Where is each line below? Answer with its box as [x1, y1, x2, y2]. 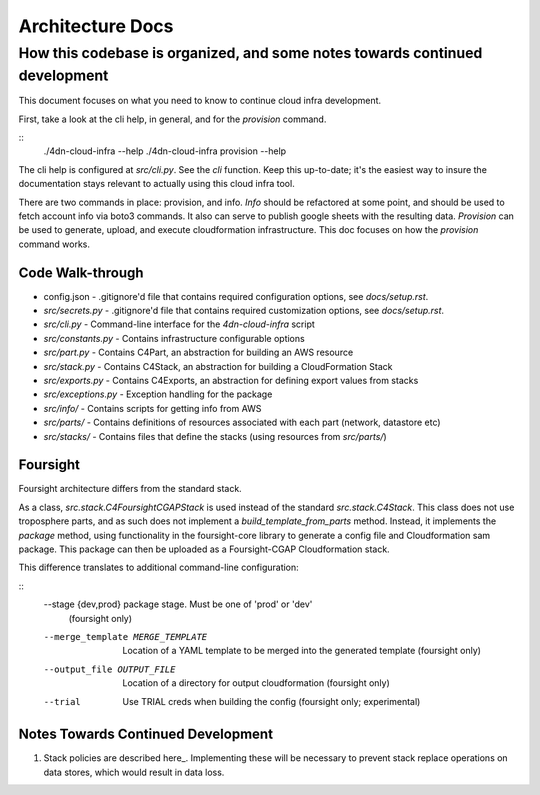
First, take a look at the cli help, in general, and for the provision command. [18, 113, 327, 125]
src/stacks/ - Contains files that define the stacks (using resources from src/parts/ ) [43, 430, 387, 442]
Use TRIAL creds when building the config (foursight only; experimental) [122, 695, 421, 707]
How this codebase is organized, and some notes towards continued [18, 44, 483, 62]
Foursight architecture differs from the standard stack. [18, 483, 242, 495]
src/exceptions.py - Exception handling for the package [43, 388, 273, 400]
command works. [18, 238, 90, 250]
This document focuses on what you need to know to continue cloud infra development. [18, 95, 382, 107]
